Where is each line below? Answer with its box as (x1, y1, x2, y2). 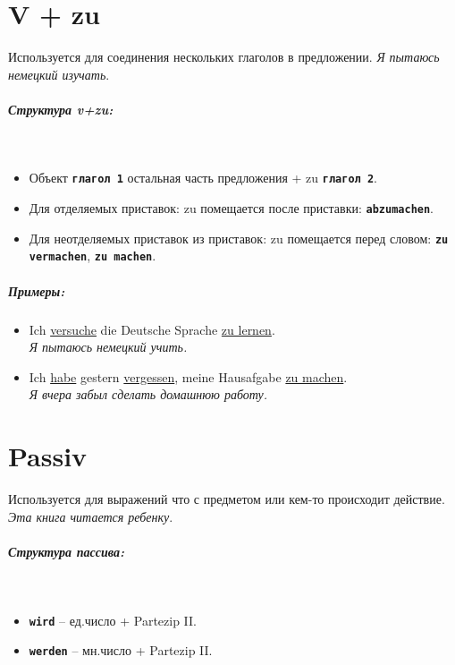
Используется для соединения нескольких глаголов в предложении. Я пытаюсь (8, 47, 440, 66)
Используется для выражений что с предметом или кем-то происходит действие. (8, 490, 445, 508)
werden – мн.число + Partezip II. (29, 641, 213, 660)
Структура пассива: (8, 541, 124, 560)
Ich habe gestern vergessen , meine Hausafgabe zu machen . (29, 367, 348, 386)
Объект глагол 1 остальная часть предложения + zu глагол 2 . (29, 168, 377, 187)
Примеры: (8, 281, 65, 300)
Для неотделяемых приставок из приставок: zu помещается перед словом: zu (29, 228, 449, 247)
